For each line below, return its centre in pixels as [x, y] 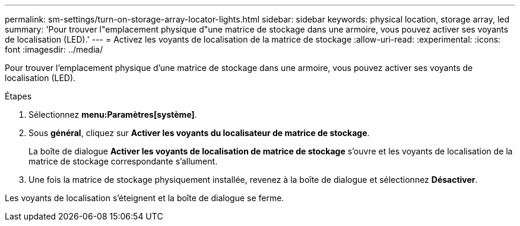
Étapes [18, 96]
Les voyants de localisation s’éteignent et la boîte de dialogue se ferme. [145, 198]
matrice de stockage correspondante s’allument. [123, 161]
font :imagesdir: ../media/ [54, 49]
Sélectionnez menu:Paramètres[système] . [113, 114]
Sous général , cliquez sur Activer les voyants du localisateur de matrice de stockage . [199, 133]
